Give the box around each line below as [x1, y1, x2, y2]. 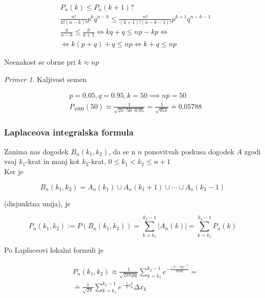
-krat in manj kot [26, 156, 80, 167]
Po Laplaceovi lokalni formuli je [4, 245, 104, 255]
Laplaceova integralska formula [4, 126, 134, 139]
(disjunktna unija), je [4, 198, 71, 208]
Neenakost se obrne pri [4, 57, 76, 67]
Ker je [4, 166, 23, 176]
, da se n [108, 146, 135, 156]
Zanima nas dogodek [4, 146, 69, 156]
